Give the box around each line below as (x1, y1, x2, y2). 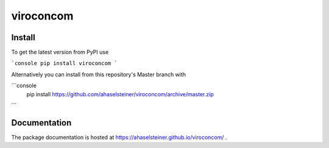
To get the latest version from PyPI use (11, 49, 109, 56)
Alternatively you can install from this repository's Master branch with (11, 71, 186, 78)
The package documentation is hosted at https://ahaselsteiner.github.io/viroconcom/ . (11, 133, 227, 141)
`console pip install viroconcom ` (11, 60, 118, 67)
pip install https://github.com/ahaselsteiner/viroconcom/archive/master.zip (26, 90, 214, 97)
